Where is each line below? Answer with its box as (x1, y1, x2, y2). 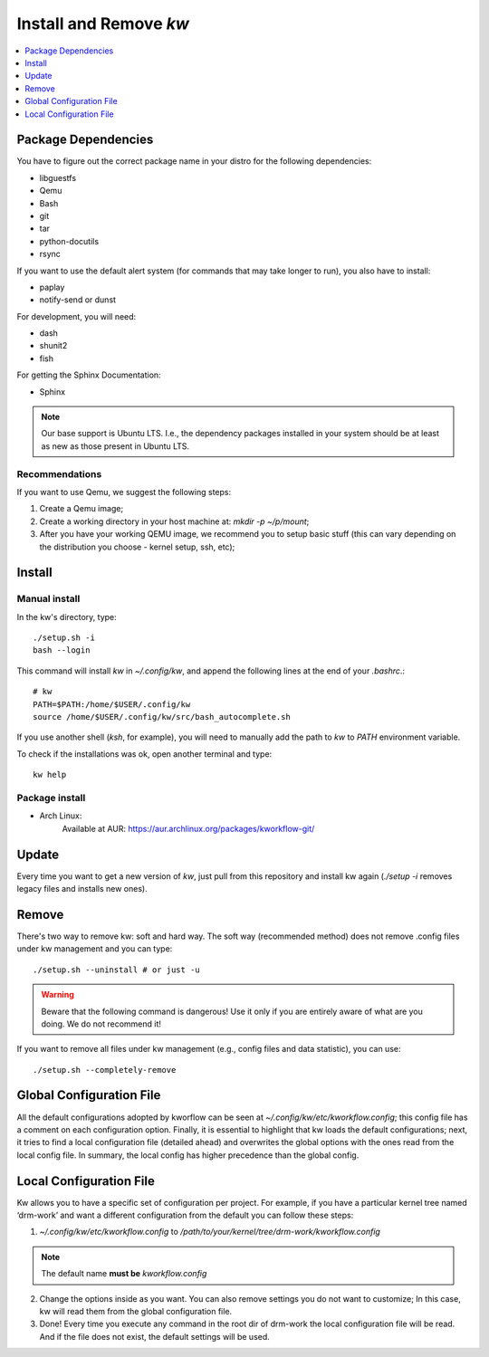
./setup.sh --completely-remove (33, 1065, 177, 1075)
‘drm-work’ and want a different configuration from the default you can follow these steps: (16, 1209, 354, 1221)
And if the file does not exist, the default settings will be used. (39, 1331, 271, 1342)
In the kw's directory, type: (16, 611, 117, 622)
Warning (41, 989, 74, 1000)
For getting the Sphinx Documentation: (16, 369, 162, 380)
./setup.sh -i (33, 633, 95, 643)
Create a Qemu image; (39, 503, 124, 514)
